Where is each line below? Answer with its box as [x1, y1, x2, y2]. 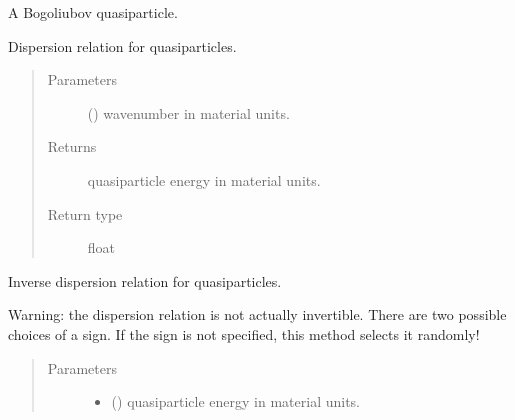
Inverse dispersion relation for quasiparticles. [8, 270, 282, 291]
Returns [47, 136, 97, 157]
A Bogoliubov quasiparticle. [8, 2, 178, 22]
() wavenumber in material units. [87, 102, 290, 123]
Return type [47, 203, 123, 224]
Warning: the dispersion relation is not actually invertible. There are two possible [8, 304, 507, 325]
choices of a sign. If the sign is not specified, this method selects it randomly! [8, 323, 480, 344]
